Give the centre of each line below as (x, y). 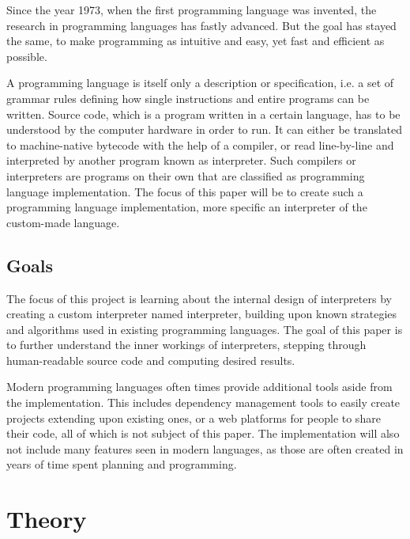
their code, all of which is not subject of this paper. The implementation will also (203, 433)
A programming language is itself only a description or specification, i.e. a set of (200, 83)
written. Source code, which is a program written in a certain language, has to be (203, 114)
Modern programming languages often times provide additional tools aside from (199, 387)
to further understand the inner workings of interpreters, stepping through (186, 345)
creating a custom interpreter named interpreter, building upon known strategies (202, 314)
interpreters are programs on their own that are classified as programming (186, 175)
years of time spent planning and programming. (122, 464)
